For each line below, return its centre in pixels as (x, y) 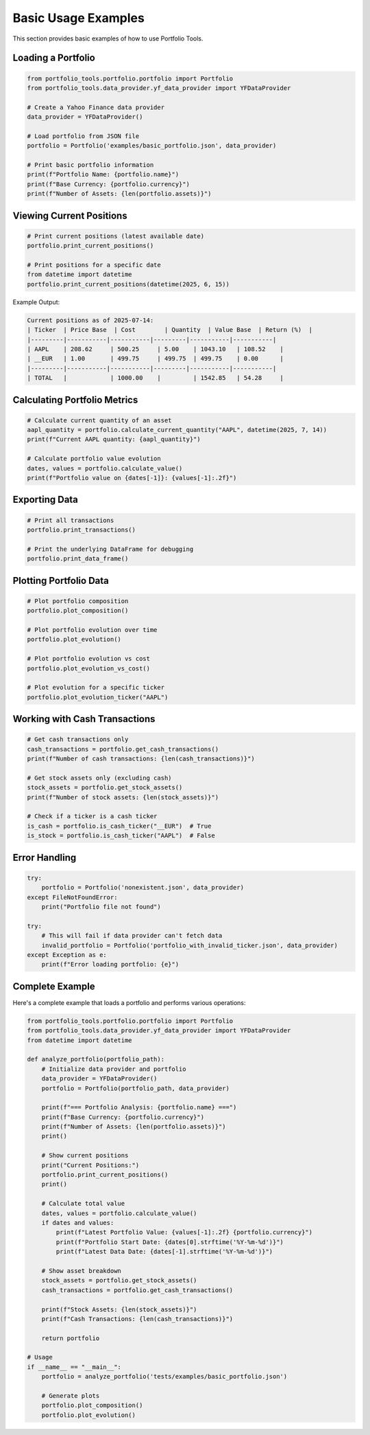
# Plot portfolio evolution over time (92, 630)
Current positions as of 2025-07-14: (90, 320)
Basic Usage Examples (79, 18)
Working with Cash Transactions (84, 719)
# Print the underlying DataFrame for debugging (110, 549)
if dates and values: (78, 1222)
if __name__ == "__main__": (74, 1367)
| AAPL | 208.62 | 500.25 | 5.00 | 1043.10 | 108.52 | (156, 349)
